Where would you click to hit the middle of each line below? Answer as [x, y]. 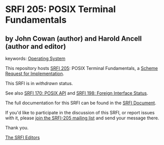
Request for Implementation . [35, 74]
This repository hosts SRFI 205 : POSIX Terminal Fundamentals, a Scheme [81, 68]
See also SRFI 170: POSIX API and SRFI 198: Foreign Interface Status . [77, 93]
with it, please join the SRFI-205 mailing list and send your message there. [82, 118]
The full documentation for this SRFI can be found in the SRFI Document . [81, 103]
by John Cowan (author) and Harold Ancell [74, 39]
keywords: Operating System [35, 58]
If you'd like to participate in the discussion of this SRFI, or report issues [80, 113]
